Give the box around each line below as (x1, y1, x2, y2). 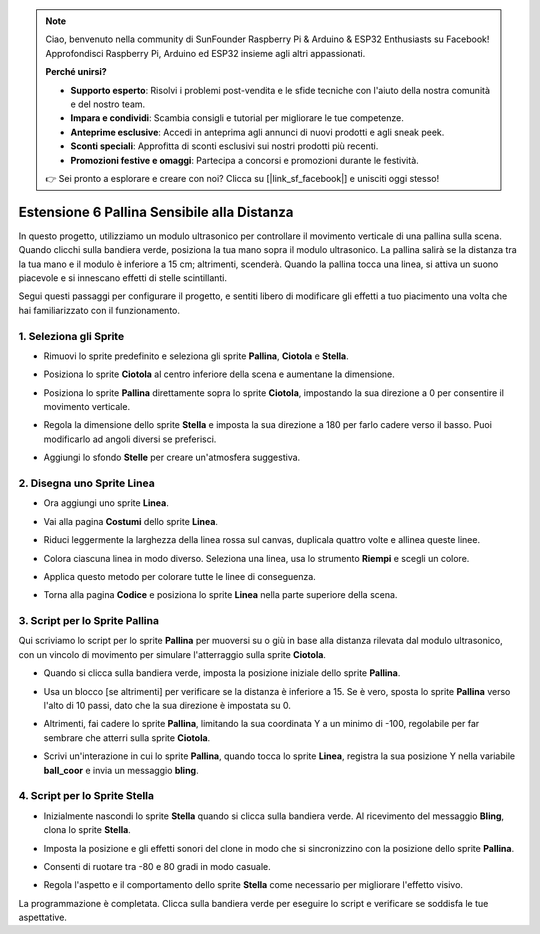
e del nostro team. (70, 98, 146, 110)
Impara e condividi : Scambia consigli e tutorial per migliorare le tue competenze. (70, 112, 404, 124)
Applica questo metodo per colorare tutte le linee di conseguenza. (43, 570, 317, 582)
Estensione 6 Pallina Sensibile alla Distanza (18, 203, 294, 220)
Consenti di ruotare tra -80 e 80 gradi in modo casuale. (43, 860, 272, 872)
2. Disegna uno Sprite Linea (18, 476, 155, 490)
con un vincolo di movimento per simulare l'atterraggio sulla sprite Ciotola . (18, 648, 327, 660)
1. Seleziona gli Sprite (18, 329, 125, 343)
